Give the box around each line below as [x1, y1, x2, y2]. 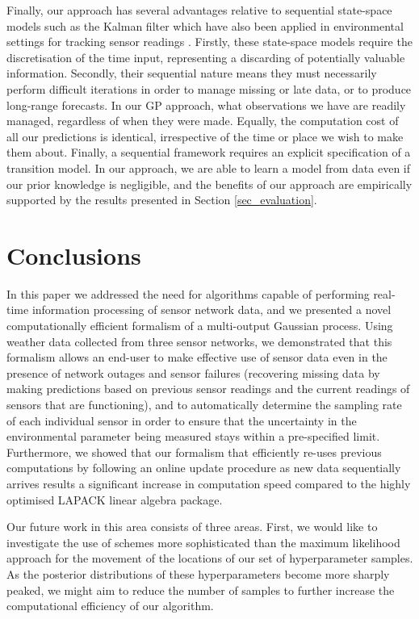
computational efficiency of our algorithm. [6, 597, 214, 614]
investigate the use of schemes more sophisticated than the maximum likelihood [6, 533, 400, 550]
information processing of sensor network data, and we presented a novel [31, 301, 392, 318]
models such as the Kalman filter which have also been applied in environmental [6, 17, 404, 34]
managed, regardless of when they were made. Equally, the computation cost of [6, 112, 399, 129]
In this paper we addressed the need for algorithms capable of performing [6, 285, 370, 302]
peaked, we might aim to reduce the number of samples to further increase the [6, 581, 395, 598]
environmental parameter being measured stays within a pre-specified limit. [6, 428, 380, 445]
